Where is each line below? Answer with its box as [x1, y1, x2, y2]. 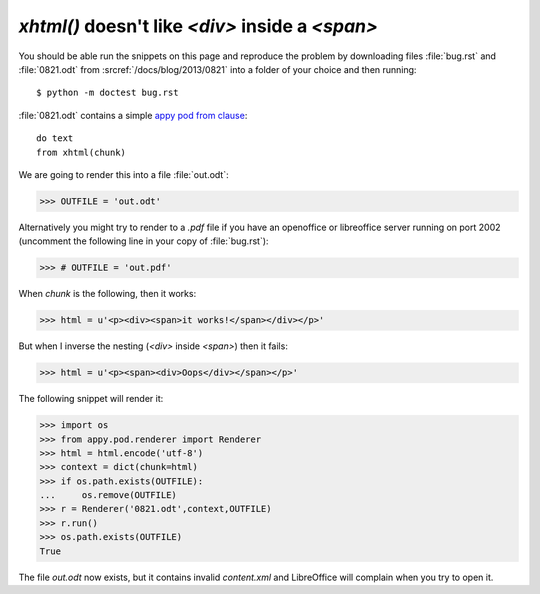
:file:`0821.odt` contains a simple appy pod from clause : [18, 109, 248, 121]
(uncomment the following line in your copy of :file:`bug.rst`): [18, 235, 269, 247]
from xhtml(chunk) [36, 146, 127, 158]
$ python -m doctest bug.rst [36, 87, 179, 99]
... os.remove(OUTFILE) [39, 490, 177, 501]
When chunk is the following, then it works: [18, 288, 197, 300]
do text [36, 133, 74, 144]
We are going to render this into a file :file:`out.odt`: [18, 168, 229, 180]
